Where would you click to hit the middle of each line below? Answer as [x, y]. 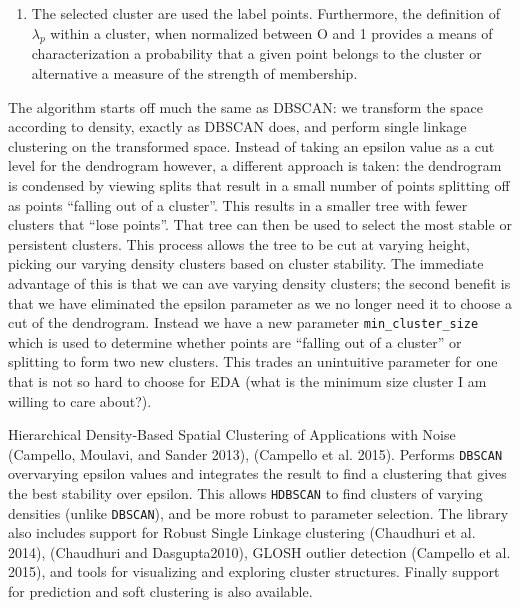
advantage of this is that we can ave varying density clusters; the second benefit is [259, 282]
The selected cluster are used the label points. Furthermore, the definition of [265, 13]
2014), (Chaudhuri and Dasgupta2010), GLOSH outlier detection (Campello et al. [259, 551]
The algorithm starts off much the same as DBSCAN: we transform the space [245, 106]
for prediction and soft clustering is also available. [160, 591]
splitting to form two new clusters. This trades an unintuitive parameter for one [253, 361]
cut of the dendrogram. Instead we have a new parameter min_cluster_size [243, 322]
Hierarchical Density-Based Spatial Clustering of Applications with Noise [232, 434]
